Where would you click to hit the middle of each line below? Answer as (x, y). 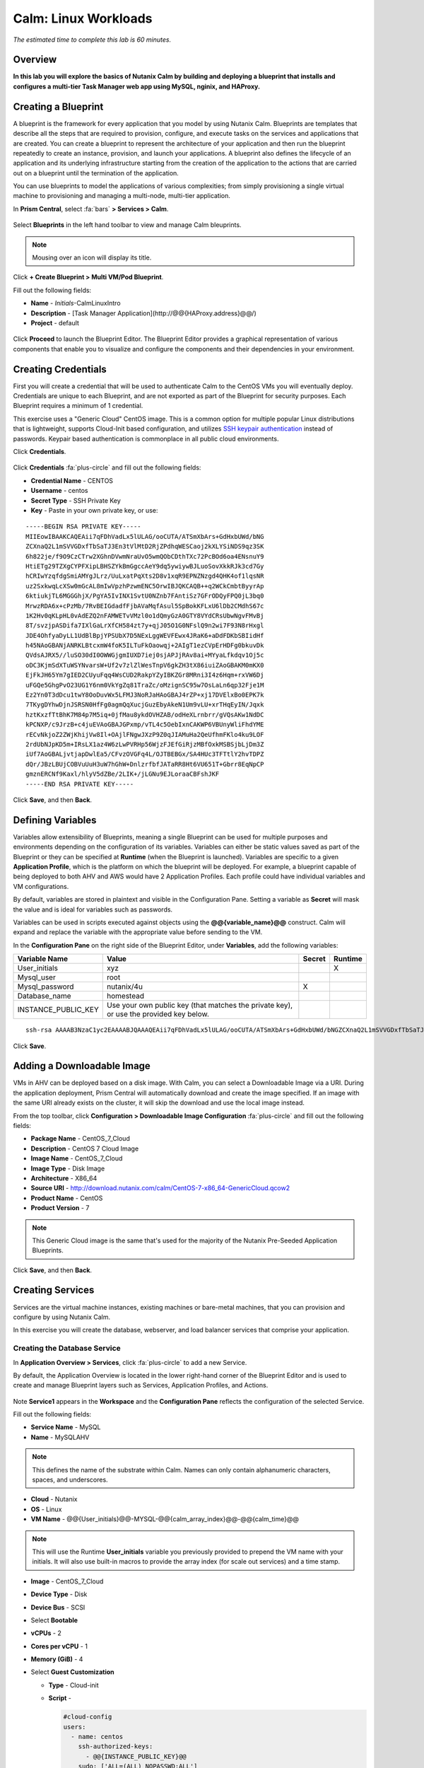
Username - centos (59, 491)
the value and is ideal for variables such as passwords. (93, 909)
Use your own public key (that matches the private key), (200, 1006)
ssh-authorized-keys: (116, 1746)
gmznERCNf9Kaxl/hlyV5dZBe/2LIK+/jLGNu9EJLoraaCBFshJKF (123, 774)
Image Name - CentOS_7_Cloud (77, 1158)
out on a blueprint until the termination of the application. (96, 173)
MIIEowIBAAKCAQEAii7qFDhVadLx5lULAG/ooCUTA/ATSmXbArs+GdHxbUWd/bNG (145, 536)
